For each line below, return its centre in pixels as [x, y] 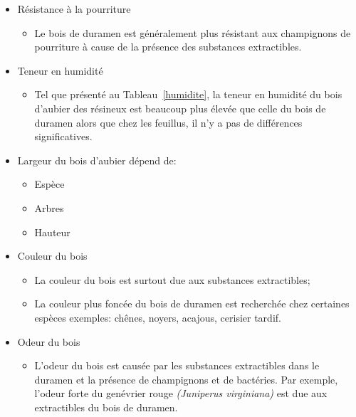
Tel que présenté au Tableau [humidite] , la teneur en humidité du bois [188, 94]
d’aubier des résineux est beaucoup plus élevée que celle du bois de [180, 108]
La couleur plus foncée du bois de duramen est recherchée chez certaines [192, 303]
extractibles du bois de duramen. [106, 407]
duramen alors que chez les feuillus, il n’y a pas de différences [168, 122]
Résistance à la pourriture [74, 9]
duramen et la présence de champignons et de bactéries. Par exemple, [186, 379]
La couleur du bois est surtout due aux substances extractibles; [172, 279]
